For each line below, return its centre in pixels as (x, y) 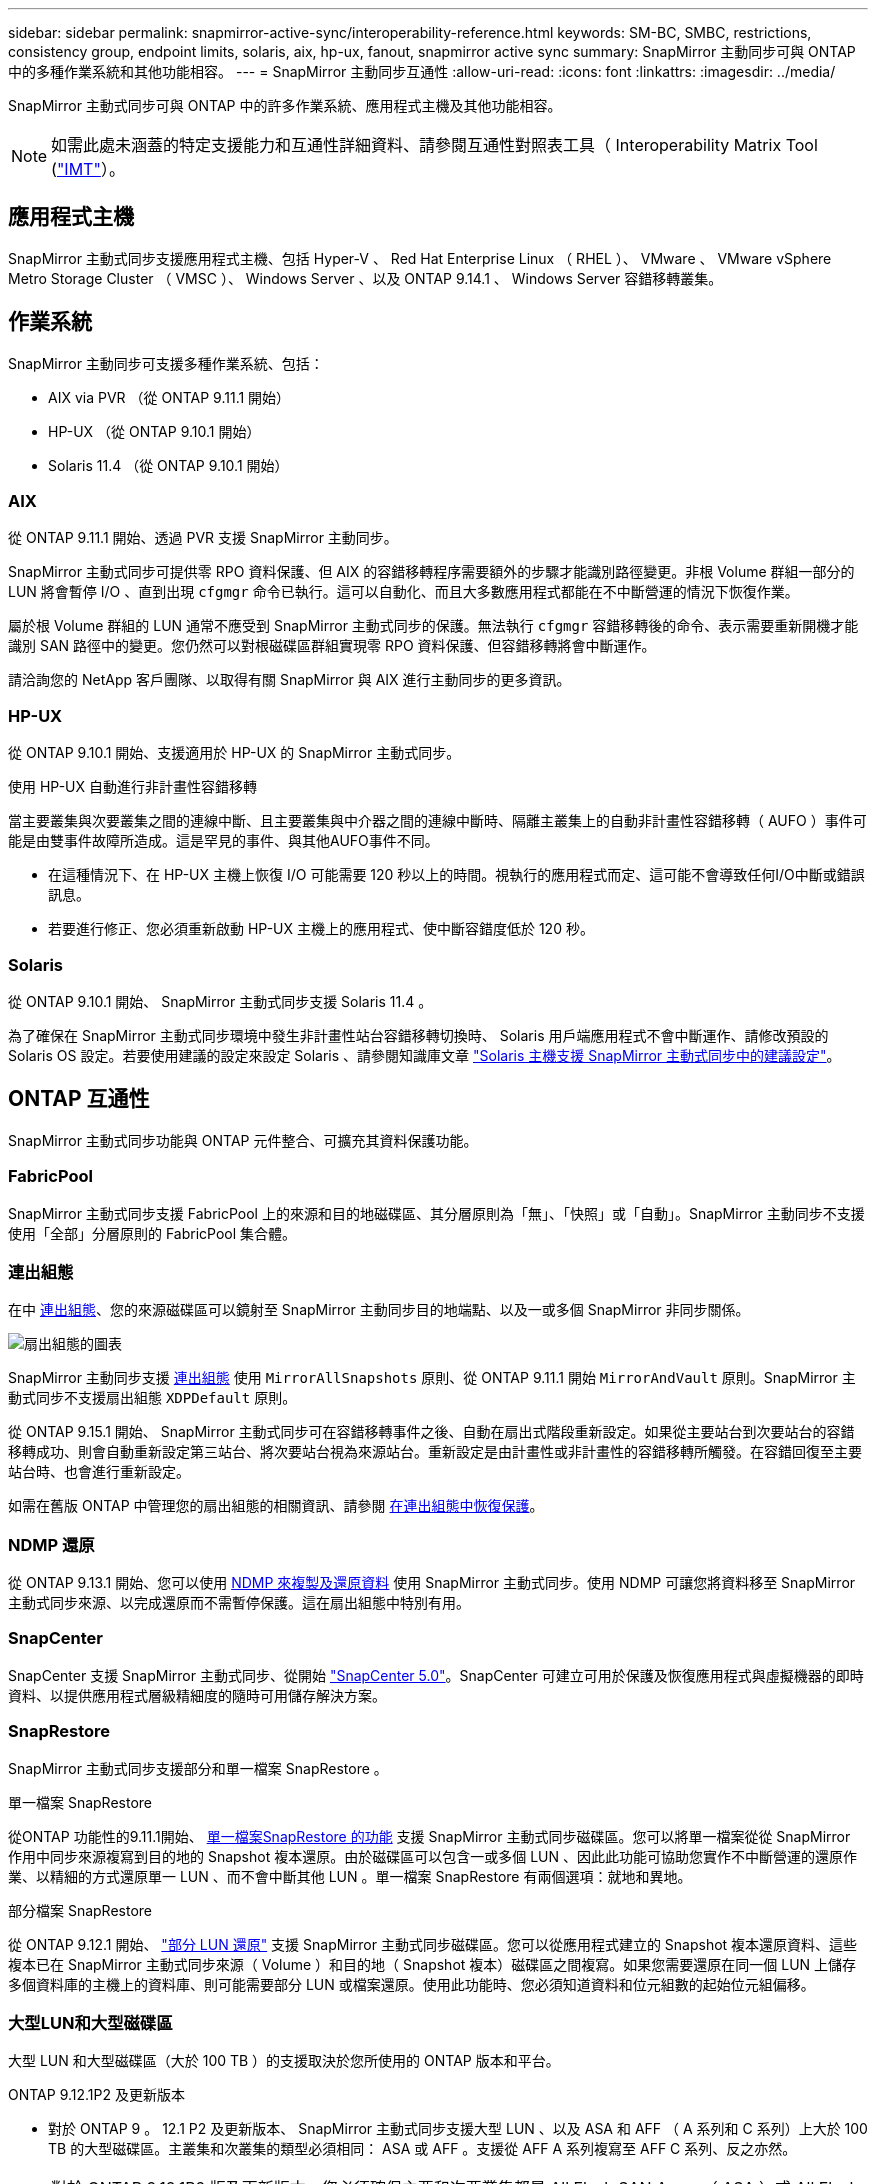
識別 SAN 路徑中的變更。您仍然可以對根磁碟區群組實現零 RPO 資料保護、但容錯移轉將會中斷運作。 (332, 646)
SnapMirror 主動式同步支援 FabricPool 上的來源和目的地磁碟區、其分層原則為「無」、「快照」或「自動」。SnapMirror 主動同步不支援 (436, 1213)
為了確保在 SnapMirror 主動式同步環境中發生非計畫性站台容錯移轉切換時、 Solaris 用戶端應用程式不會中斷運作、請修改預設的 (418, 1035)
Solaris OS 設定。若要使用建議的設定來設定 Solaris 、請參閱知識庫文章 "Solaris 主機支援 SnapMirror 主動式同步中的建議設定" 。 (424, 1055)
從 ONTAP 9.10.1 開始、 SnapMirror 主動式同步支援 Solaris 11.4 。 (220, 1001)
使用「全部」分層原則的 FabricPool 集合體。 (152, 1233)
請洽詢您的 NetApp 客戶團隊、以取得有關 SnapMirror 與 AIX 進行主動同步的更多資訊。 (289, 680)
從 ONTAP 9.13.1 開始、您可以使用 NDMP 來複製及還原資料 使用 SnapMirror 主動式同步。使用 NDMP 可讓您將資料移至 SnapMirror (432, 1583)
